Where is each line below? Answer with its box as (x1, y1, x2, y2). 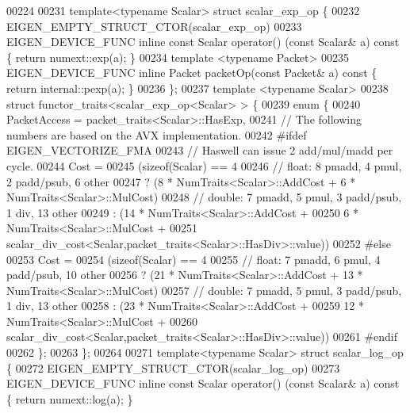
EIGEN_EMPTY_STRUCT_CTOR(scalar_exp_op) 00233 (6, 17, 302, 34)
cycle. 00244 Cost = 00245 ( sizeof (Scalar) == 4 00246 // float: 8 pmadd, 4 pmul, (6, 157, 402, 174)
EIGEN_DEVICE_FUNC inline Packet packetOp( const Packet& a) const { (6, 64, 377, 81)
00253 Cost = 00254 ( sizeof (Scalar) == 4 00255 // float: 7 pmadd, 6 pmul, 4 (6, 250, 381, 267)
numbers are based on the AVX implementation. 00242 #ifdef (6, 126, 307, 143)
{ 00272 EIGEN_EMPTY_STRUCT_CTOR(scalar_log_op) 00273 (6, 359, 340, 376)
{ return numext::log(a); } (6, 390, 133, 407)
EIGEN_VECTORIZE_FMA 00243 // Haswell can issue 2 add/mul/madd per (6, 142, 393, 159)
